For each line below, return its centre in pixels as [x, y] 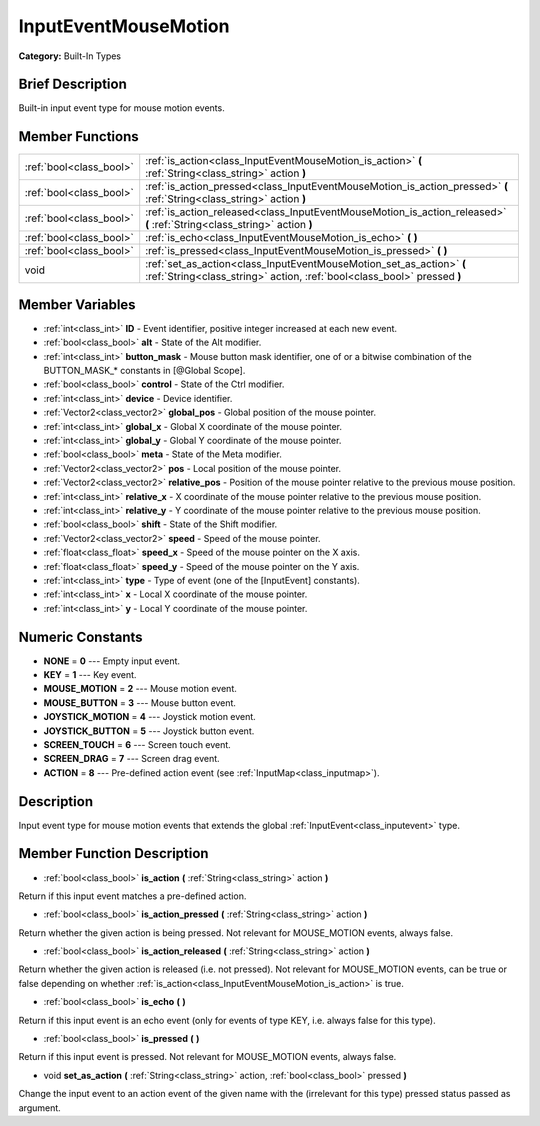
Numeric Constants [81, 636]
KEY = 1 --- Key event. [90, 674]
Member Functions [78, 136]
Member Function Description [113, 853]
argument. [40, 1107]
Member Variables [77, 304]
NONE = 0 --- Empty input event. [111, 661]
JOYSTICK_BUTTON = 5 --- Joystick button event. [149, 731]
